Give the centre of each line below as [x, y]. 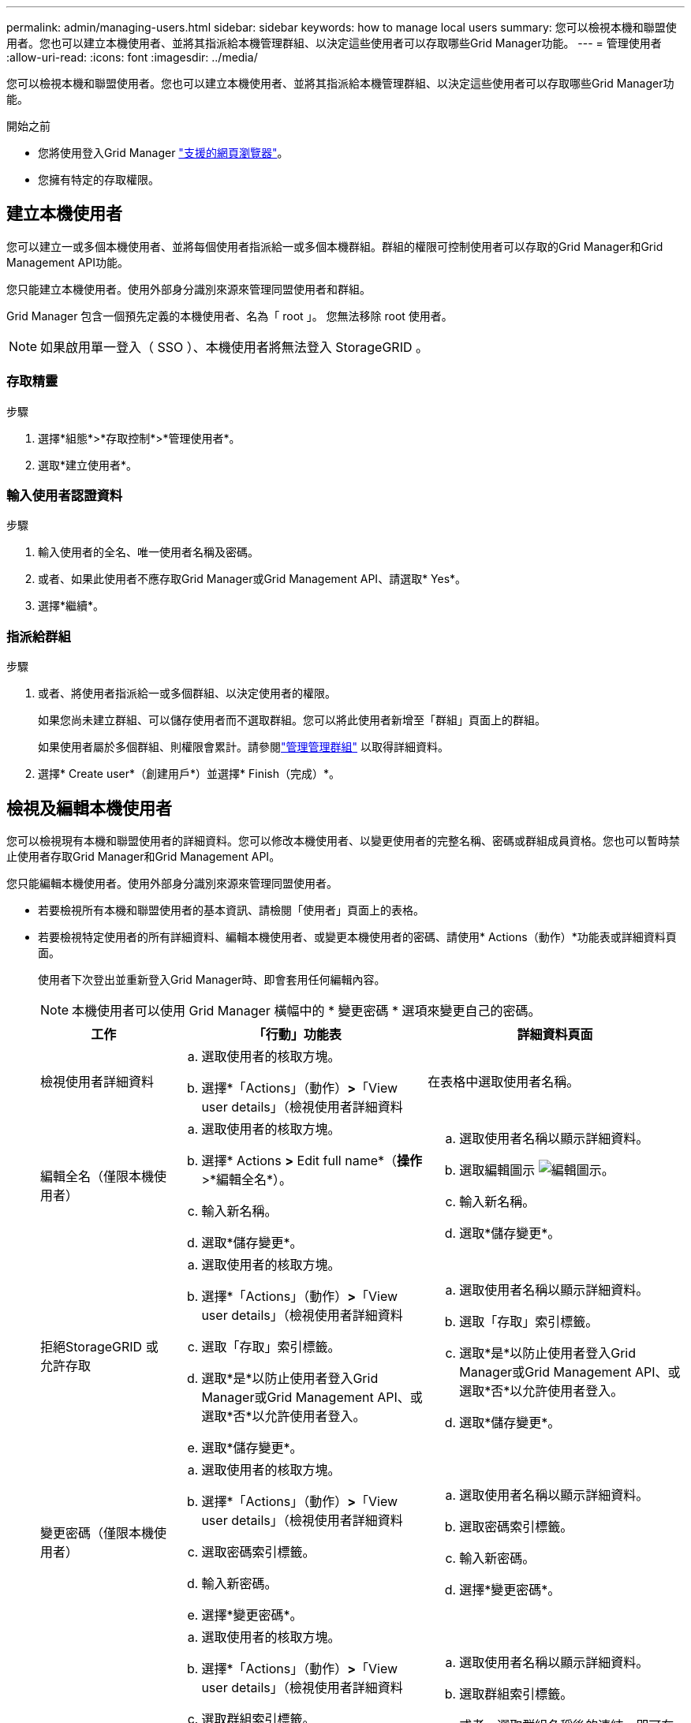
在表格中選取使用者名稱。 [504, 1081]
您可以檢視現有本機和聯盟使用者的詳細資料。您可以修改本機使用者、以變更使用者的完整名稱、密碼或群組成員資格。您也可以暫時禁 [343, 840]
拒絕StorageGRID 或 [99, 1346]
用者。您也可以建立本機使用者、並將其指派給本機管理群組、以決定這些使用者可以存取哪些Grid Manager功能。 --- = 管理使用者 [334, 43]
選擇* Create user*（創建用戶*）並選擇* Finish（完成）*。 [189, 774]
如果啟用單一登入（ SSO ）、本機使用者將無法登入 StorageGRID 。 [234, 347]
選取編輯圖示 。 [537, 1170]
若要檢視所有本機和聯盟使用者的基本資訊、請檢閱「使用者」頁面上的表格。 [231, 910]
